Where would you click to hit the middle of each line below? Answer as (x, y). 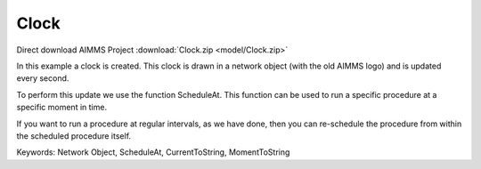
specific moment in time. (61, 108)
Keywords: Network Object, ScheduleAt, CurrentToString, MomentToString (153, 152)
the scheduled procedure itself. (74, 136)
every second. (43, 78)
